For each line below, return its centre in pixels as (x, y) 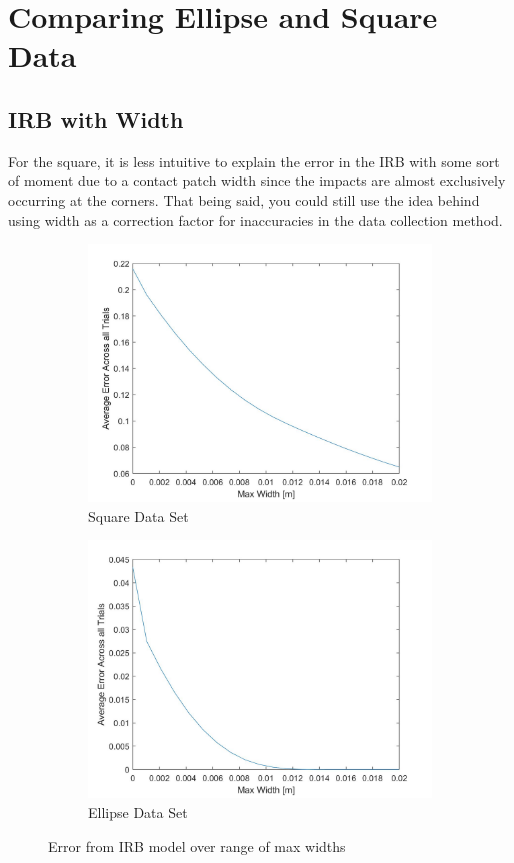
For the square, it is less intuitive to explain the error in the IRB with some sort (254, 160)
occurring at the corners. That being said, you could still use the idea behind (244, 199)
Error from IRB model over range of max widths (197, 845)
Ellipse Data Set (138, 811)
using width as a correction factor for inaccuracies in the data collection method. (255, 219)
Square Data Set (138, 515)
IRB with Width (96, 118)
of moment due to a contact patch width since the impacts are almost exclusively (257, 180)
